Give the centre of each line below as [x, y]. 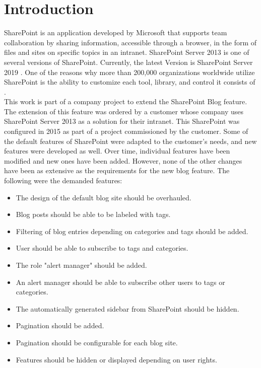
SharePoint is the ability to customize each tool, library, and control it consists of [130, 82]
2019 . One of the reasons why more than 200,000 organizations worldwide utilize [129, 72]
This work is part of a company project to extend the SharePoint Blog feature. [126, 101]
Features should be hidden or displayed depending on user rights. [116, 359]
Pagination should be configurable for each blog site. [97, 342]
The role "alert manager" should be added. [81, 265]
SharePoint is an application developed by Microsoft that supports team [116, 32]
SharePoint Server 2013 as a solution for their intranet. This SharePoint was [122, 121]
